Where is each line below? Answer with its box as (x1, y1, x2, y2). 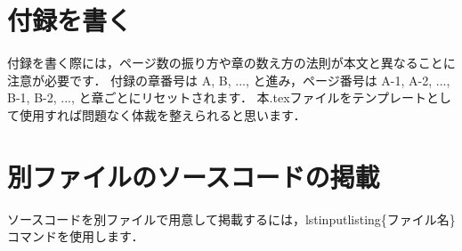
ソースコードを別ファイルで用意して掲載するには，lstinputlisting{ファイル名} (7, 209, 456, 228)
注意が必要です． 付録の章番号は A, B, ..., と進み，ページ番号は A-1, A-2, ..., (7, 70, 450, 89)
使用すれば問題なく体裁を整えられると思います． (19, 105, 306, 124)
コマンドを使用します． (7, 227, 144, 246)
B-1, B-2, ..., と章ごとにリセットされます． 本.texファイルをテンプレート (7, 88, 427, 107)
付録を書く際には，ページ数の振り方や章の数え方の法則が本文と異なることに (7, 53, 456, 72)
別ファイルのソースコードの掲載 (7, 158, 380, 194)
